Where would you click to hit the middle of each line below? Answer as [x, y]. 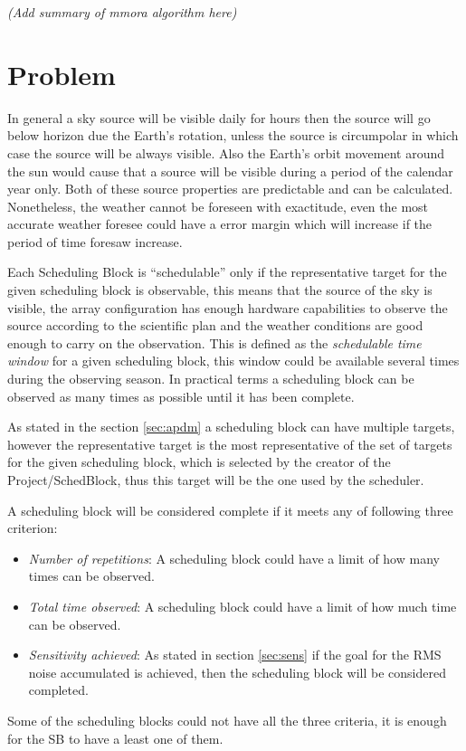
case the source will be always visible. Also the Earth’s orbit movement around [226, 152]
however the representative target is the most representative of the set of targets [230, 444]
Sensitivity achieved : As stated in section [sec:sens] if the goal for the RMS [235, 655]
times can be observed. [91, 576]
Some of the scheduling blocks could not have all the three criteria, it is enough [227, 720]
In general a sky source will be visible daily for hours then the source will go [219, 117]
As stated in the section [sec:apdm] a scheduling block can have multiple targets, [231, 427]
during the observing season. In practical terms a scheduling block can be [211, 379]
